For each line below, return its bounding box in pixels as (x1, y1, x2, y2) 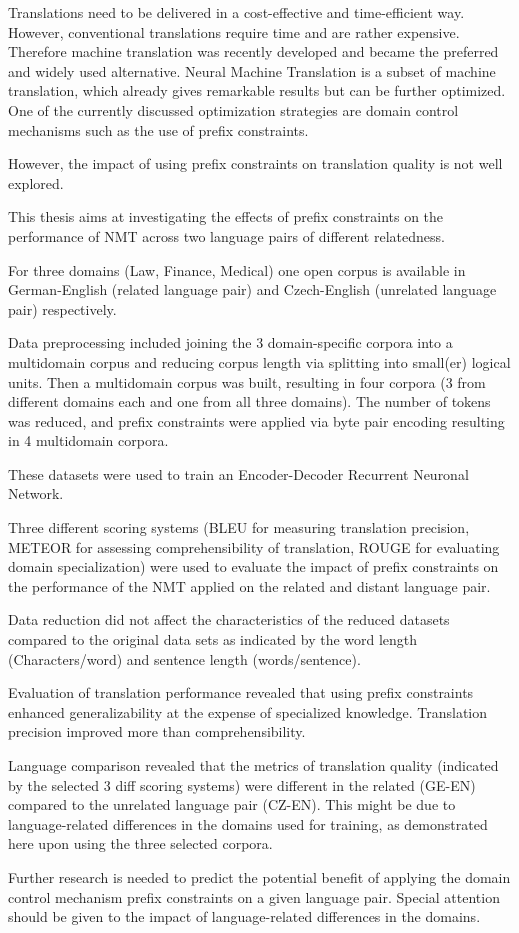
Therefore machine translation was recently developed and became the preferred (8, 41, 499, 62)
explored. (8, 172, 64, 193)
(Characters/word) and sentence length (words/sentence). (8, 648, 361, 669)
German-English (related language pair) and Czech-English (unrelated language (8, 279, 497, 300)
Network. (8, 483, 64, 504)
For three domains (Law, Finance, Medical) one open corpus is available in (8, 259, 466, 280)
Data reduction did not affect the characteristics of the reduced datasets (8, 609, 450, 630)
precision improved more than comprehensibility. (8, 721, 306, 742)
